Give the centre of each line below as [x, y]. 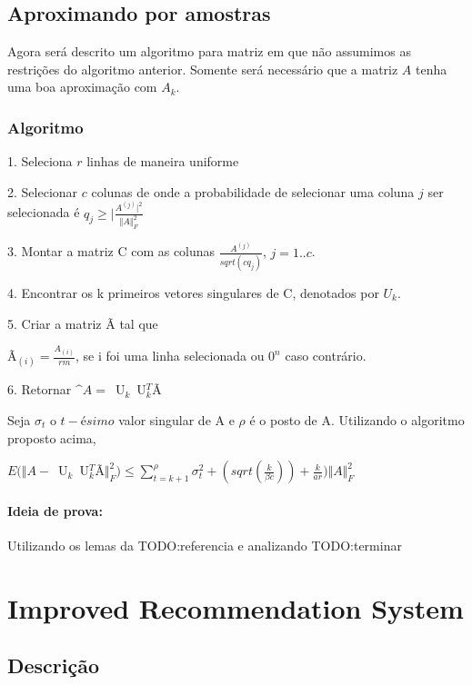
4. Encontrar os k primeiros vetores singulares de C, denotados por [193, 292]
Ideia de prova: [55, 510]
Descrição [54, 665]
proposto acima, [52, 437]
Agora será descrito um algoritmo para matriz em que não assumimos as [209, 51]
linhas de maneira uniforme [163, 161]
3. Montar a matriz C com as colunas [111, 251]
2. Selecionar [43, 191]
